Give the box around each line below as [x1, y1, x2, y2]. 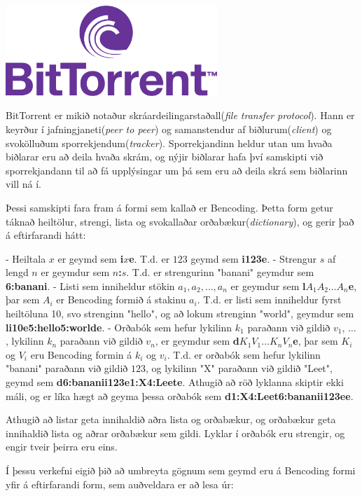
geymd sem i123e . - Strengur [190, 251, 317, 266]
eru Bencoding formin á [30, 347, 132, 361]
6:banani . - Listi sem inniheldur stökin [6, 278, 175, 293]
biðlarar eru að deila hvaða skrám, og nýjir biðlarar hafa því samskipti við [6, 149, 323, 164]
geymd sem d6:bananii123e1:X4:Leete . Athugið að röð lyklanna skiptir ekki [6, 375, 344, 390]
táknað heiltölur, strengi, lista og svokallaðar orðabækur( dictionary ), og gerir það [6, 214, 354, 228]
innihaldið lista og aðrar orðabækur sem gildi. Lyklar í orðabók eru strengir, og [6, 425, 345, 440]
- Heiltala [6, 251, 46, 266]
